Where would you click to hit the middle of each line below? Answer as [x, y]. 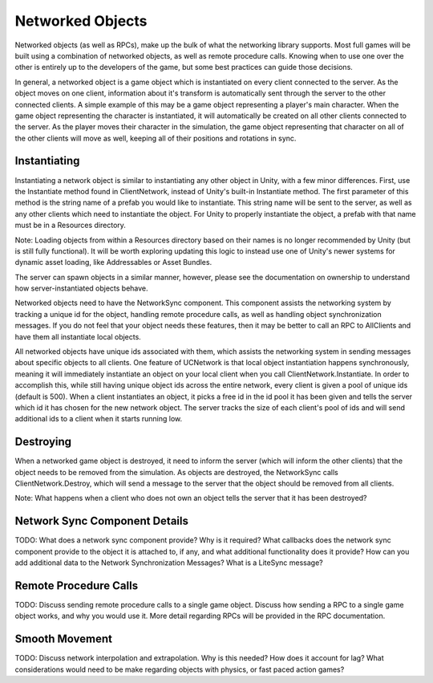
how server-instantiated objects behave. [81, 288]
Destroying [43, 442]
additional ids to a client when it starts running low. [99, 419]
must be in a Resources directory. [70, 226]
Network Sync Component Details [101, 521]
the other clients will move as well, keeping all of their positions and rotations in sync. [156, 138]
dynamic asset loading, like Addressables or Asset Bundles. [113, 262]
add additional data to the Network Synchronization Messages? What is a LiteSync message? [169, 563]
